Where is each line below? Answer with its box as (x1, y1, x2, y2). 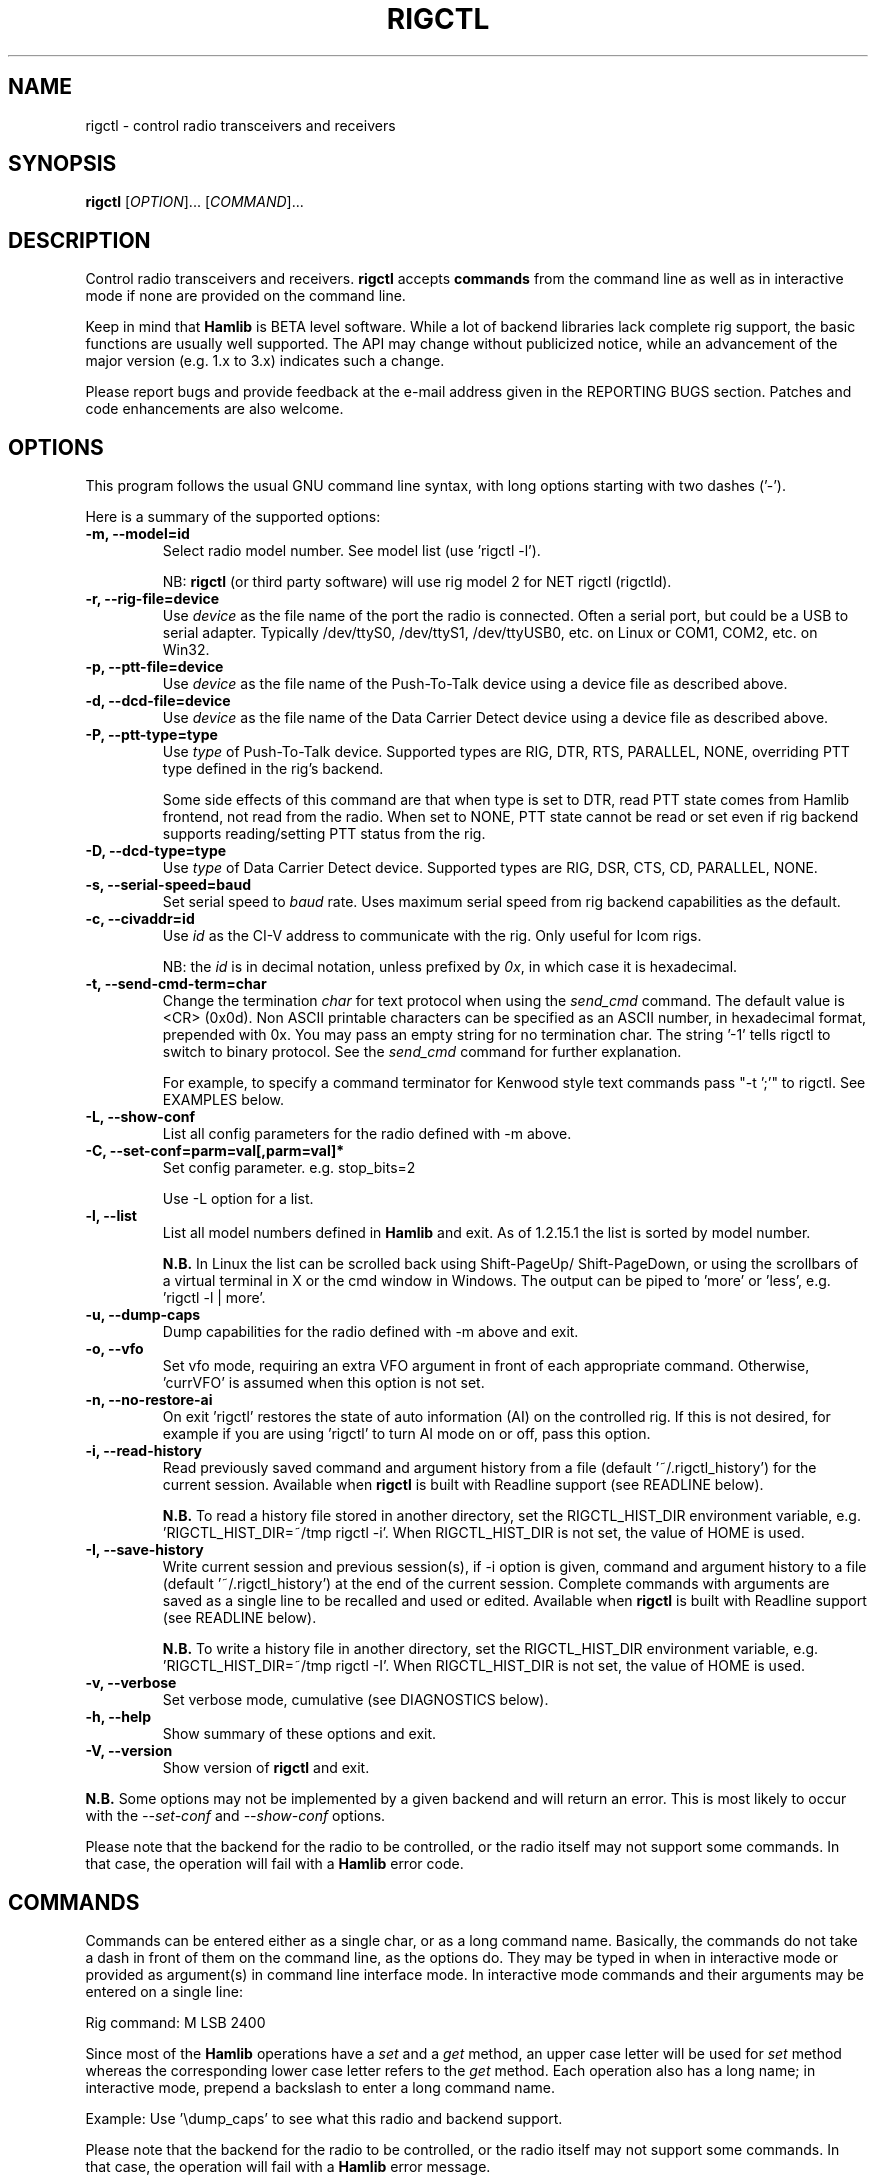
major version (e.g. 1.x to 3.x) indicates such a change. (85, 352, 445, 370)
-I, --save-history (85, 1541, 204, 1559)
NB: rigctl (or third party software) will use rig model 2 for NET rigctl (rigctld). (162, 573, 672, 591)
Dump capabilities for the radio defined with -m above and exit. (162, 1323, 579, 1341)
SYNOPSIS (8, 151, 117, 177)
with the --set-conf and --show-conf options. (85, 1807, 386, 1825)
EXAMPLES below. (162, 1091, 284, 1109)
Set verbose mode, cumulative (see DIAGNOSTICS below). (162, 1691, 549, 1709)
